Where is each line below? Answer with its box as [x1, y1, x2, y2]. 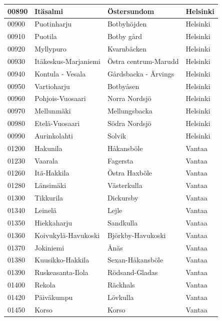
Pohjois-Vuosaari [34, 93, 86, 103]
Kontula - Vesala [34, 68, 86, 78]
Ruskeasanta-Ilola [34, 267, 88, 277]
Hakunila [34, 142, 62, 153]
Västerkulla [107, 180, 142, 190]
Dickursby [107, 192, 138, 203]
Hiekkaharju [34, 217, 72, 227]
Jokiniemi [34, 242, 64, 252]
